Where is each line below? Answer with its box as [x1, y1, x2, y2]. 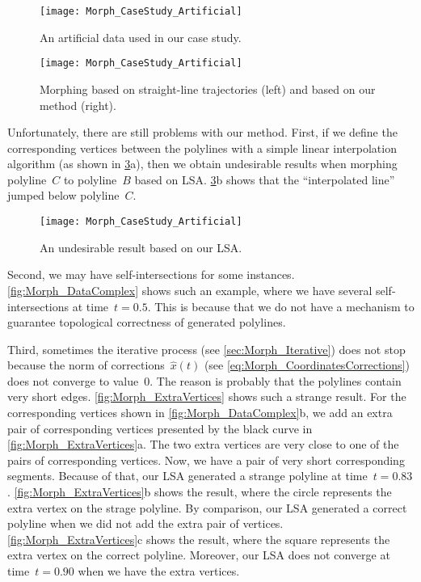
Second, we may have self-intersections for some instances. [7, 266, 295, 283]
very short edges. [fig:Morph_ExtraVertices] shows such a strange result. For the [7, 388, 406, 405]
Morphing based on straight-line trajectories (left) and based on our [40, 80, 376, 97]
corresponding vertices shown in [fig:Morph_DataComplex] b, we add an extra [7, 404, 393, 421]
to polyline [63, 171, 117, 188]
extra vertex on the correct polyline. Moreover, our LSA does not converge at [7, 546, 390, 563]
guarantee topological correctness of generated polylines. [7, 314, 286, 331]
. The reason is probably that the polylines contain [149, 372, 402, 389]
